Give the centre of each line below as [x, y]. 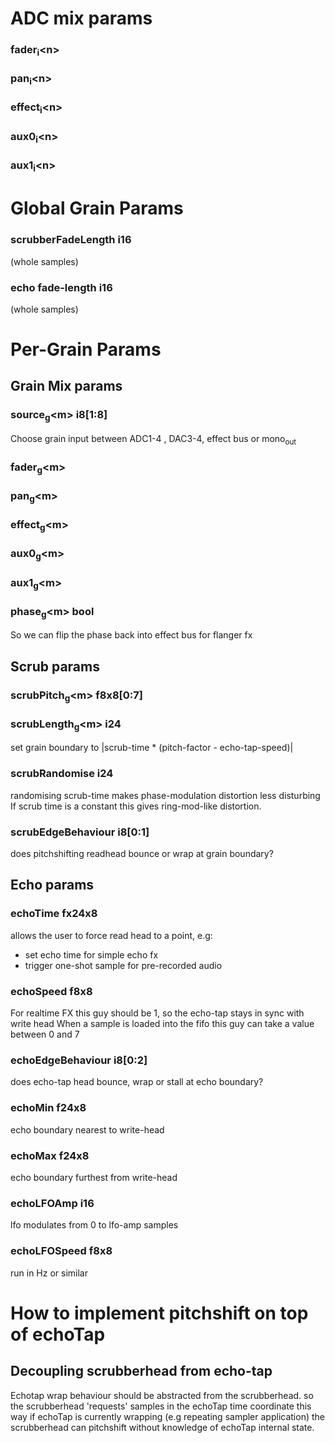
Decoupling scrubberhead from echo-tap [141, 1371]
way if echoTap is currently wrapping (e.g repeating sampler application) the [167, 1416]
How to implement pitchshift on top [159, 1313]
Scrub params [55, 666]
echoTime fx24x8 [54, 914]
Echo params [52, 885]
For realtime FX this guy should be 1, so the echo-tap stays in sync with [157, 1013]
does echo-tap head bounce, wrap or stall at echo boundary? [137, 1082]
